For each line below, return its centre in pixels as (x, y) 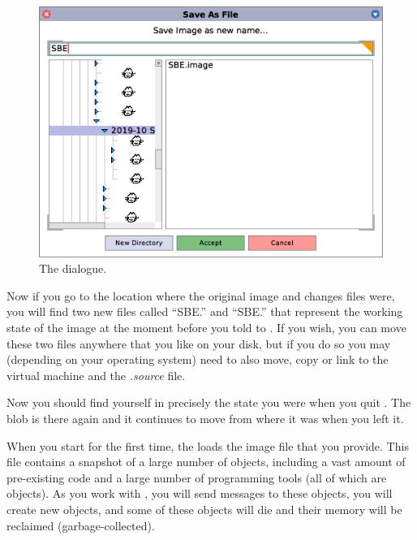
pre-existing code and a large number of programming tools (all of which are (197, 477)
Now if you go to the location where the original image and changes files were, (201, 295)
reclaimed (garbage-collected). (81, 525)
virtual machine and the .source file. (96, 375)
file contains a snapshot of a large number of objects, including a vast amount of (206, 462)
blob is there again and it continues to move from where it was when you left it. (205, 419)
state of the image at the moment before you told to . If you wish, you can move (206, 328)
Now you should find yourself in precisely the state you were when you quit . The (209, 402)
